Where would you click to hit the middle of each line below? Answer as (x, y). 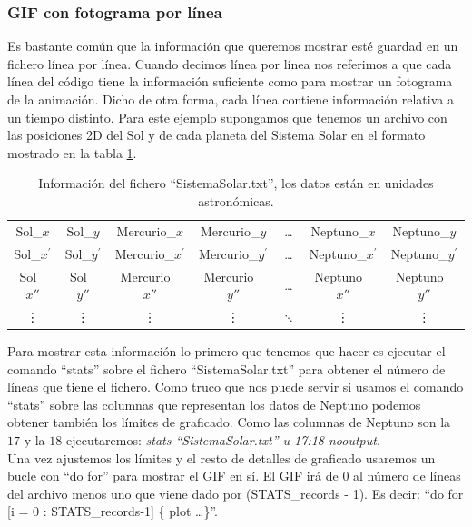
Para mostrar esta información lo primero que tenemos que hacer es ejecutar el (226, 351)
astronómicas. (236, 200)
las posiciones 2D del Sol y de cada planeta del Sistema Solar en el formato (216, 135)
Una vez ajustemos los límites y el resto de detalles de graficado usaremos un (221, 457)
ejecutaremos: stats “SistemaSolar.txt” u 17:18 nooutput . (223, 440)
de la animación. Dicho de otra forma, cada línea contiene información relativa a (231, 99)
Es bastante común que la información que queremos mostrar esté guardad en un (233, 46)
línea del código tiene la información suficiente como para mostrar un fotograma (230, 81)
